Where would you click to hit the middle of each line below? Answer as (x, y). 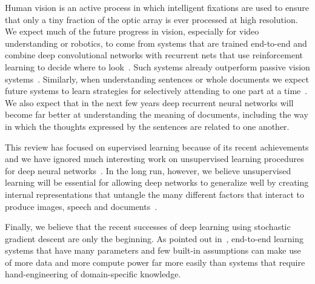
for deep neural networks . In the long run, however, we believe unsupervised (148, 170)
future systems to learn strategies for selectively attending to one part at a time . (156, 91)
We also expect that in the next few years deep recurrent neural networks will (149, 102)
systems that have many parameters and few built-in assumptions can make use (153, 250)
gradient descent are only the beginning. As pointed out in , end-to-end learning (154, 238)
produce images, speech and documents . (81, 206)
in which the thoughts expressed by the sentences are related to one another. (147, 126)
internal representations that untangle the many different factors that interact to (154, 194)
